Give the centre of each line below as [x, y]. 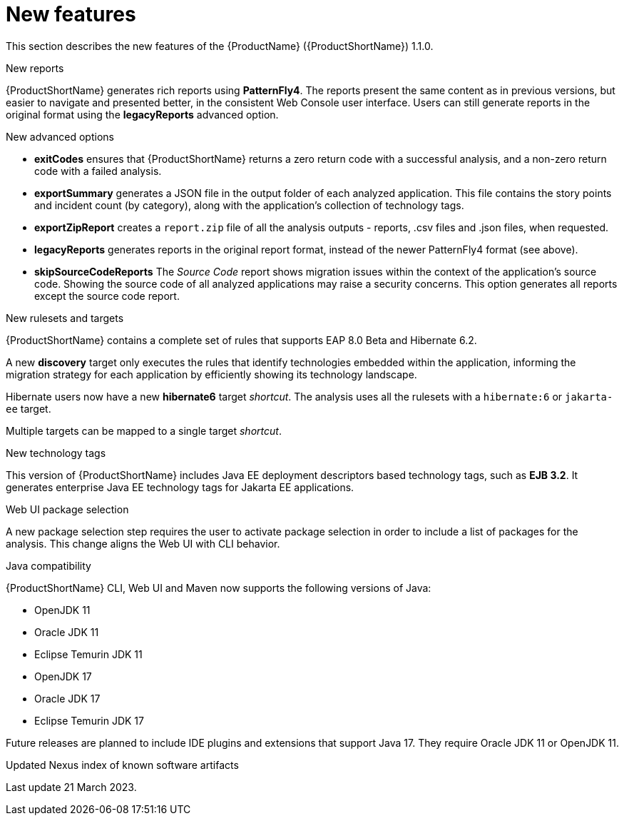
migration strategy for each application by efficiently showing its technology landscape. [211, 374]
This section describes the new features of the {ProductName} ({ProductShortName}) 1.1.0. [220, 46]
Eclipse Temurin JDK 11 [88, 654]
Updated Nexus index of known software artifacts [122, 765]
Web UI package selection [67, 509]
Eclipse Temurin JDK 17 [89, 720]
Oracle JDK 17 [67, 698]
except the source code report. [107, 296]
